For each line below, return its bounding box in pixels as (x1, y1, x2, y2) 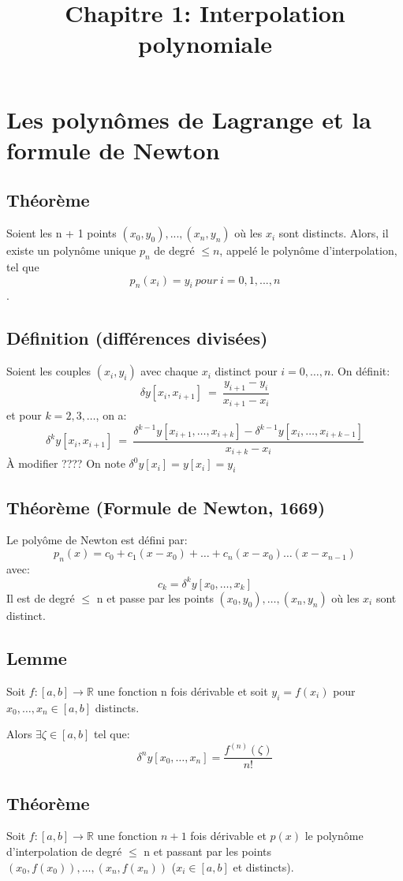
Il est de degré (6, 589, 75, 606)
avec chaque (140, 363, 199, 379)
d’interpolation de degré (6, 843, 122, 860)
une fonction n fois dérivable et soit (97, 682, 268, 699)
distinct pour (215, 363, 278, 379)
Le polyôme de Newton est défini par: (6, 532, 188, 548)
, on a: (95, 407, 127, 424)
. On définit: (330, 363, 390, 379)
